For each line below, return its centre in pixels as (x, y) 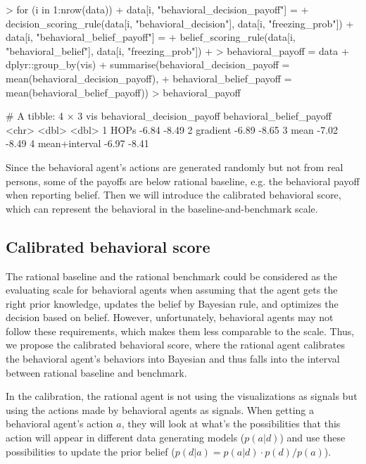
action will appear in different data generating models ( (125, 438)
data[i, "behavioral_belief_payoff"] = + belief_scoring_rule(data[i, (151, 37)
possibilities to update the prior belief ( (90, 451)
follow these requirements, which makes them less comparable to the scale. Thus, (180, 331)
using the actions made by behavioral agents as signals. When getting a (160, 409)
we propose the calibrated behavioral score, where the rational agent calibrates (175, 345)
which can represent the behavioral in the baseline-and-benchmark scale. (162, 208)
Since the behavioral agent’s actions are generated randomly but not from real (175, 167)
